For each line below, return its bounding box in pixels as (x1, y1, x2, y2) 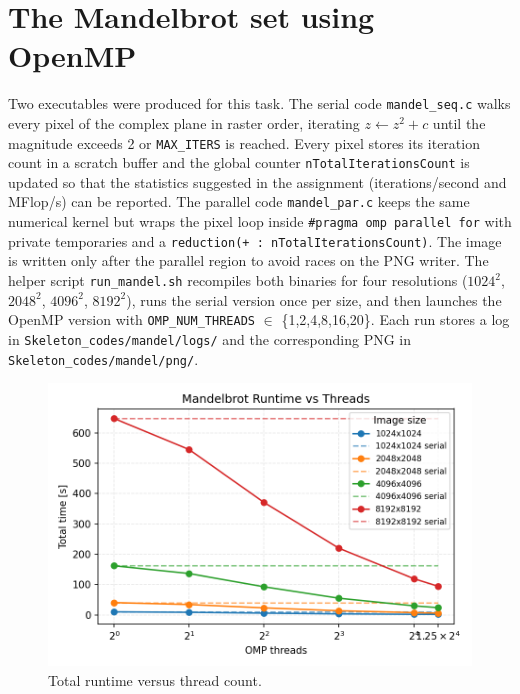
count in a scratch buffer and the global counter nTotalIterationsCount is (8, 152, 470, 173)
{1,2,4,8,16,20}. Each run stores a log (281, 309, 510, 330)
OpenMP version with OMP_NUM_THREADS (8, 309, 255, 330)
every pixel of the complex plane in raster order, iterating (8, 112, 360, 133)
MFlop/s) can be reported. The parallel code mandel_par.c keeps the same (8, 191, 470, 212)
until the (432, 112, 486, 133)
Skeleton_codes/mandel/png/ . (8, 348, 199, 369)
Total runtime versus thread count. (48, 669, 262, 690)
